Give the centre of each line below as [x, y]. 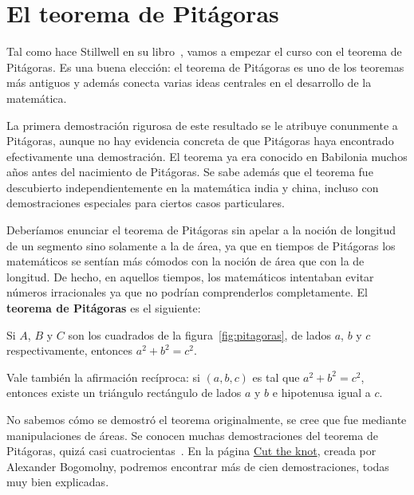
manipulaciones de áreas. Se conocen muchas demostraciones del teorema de [192, 435]
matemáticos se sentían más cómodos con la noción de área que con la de [185, 261]
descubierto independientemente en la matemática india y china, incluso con [193, 187]
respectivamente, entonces [70, 350]
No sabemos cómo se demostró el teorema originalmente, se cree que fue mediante [207, 419]
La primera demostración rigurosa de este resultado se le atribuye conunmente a [202, 125]
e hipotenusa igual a [321, 393]
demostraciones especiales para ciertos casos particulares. [146, 203]
